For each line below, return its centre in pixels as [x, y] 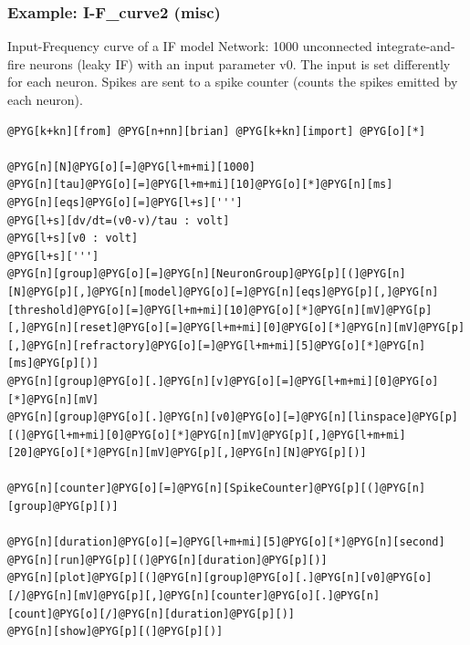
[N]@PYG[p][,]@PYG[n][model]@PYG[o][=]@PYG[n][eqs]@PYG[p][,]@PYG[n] [223, 291]
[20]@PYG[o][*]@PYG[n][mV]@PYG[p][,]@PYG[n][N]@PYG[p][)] [187, 453]
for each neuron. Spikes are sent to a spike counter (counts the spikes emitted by [233, 82]
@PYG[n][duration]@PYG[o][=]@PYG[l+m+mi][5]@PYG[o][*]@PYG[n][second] [226, 542]
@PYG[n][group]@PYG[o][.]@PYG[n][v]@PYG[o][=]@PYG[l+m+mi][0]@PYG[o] [223, 381]
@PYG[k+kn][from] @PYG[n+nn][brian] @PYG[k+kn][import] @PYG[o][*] [217, 131]
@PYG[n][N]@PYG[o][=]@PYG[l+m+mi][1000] [132, 166]
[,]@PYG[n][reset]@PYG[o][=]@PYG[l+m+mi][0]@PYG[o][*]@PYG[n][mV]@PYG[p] [236, 328]
